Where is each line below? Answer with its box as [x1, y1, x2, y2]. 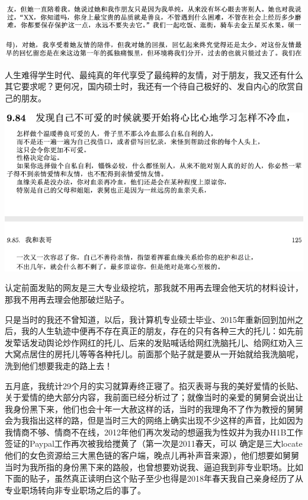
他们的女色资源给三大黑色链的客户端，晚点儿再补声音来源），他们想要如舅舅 [5, 449, 299, 461]
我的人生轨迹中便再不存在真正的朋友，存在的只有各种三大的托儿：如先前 [21, 325, 303, 337]
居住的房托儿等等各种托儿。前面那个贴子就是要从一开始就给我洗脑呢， [29, 348, 303, 360]
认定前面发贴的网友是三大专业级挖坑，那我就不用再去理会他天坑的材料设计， [5, 281, 303, 294]
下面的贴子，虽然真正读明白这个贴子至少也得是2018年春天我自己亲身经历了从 [5, 472, 303, 485]
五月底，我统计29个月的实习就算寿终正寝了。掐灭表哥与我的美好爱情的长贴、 [5, 379, 303, 392]
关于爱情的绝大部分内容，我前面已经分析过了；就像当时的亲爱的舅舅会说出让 [5, 391, 303, 403]
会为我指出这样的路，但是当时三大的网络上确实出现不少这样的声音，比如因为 [5, 414, 303, 427]
